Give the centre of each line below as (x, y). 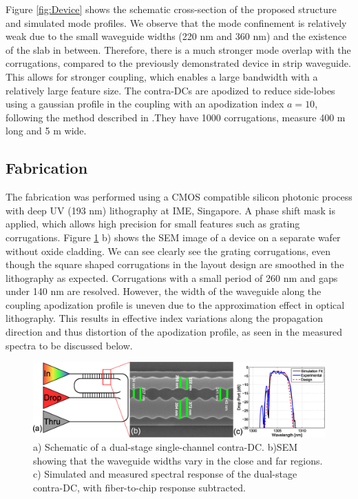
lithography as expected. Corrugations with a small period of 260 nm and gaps (172, 277)
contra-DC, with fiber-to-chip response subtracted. (139, 487)
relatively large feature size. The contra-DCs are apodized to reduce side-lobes (170, 90)
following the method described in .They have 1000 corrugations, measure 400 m (176, 117)
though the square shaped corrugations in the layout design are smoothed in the (175, 264)
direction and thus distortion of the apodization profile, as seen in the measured (174, 332)
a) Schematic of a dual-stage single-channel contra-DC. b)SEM (166, 447)
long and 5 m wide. (46, 131)
